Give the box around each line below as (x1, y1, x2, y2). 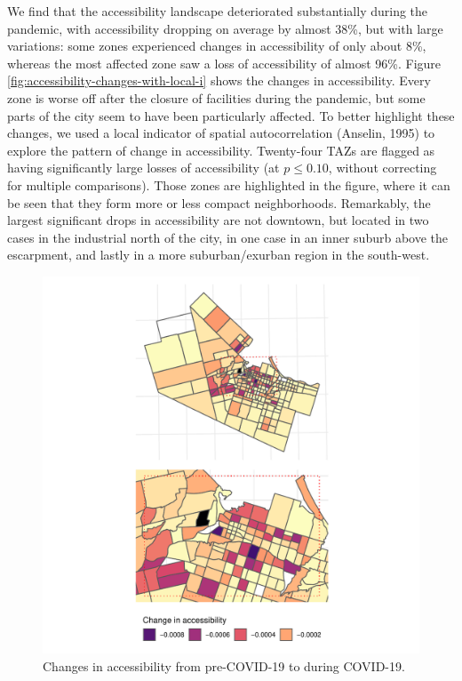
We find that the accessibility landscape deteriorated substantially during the (7, 2, 428, 20)
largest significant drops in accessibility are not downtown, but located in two (7, 211, 429, 229)
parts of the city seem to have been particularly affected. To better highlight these (7, 106, 455, 124)
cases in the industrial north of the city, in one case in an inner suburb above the (7, 228, 449, 246)
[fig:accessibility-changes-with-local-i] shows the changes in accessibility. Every (7, 71, 431, 90)
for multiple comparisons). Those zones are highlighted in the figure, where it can (7, 175, 450, 194)
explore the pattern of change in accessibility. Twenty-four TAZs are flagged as (7, 140, 435, 159)
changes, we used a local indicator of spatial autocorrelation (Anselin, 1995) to (7, 124, 435, 142)
